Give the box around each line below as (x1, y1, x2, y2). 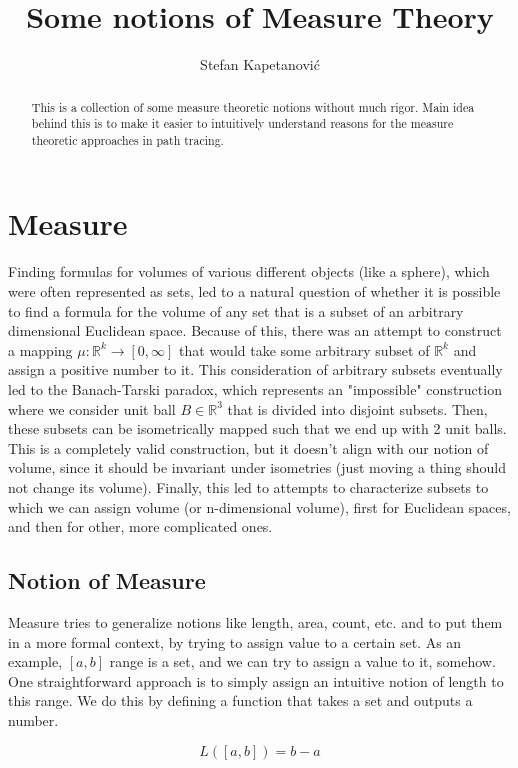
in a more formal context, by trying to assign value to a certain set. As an (8, 631, 462, 652)
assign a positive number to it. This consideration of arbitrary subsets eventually (8, 359, 503, 380)
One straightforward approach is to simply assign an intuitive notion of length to (8, 670, 504, 691)
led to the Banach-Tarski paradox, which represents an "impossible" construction (8, 378, 502, 399)
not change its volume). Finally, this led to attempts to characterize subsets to (8, 476, 489, 497)
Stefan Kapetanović (200, 54, 320, 75)
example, (8, 651, 63, 672)
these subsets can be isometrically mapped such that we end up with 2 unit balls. (8, 418, 507, 439)
